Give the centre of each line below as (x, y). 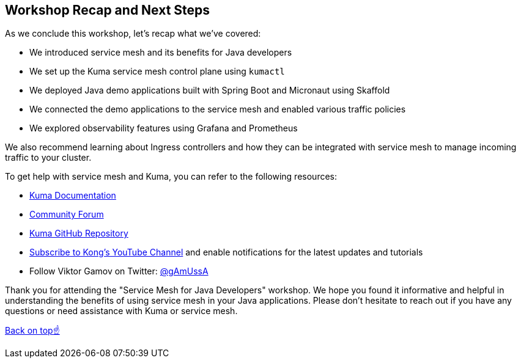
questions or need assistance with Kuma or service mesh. (121, 311)
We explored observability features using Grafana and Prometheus (164, 128)
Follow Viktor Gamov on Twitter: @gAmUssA (119, 271)
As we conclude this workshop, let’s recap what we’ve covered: (133, 34)
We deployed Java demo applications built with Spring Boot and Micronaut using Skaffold (210, 90)
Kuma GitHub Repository (79, 233)
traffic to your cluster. (48, 158)
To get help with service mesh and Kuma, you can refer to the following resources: (171, 177)
